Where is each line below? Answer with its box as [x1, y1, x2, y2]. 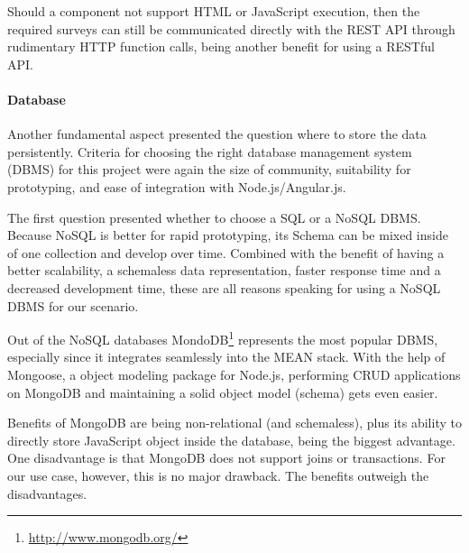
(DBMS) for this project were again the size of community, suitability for [7, 160, 411, 179]
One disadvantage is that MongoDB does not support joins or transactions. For [7, 448, 446, 467]
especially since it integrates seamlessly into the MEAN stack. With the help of [7, 347, 446, 366]
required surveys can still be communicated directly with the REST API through [7, 19, 455, 38]
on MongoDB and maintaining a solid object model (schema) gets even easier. [7, 382, 438, 401]
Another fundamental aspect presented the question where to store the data [7, 124, 427, 143]
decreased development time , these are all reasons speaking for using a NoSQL [7, 278, 441, 297]
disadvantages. [7, 484, 87, 502]
